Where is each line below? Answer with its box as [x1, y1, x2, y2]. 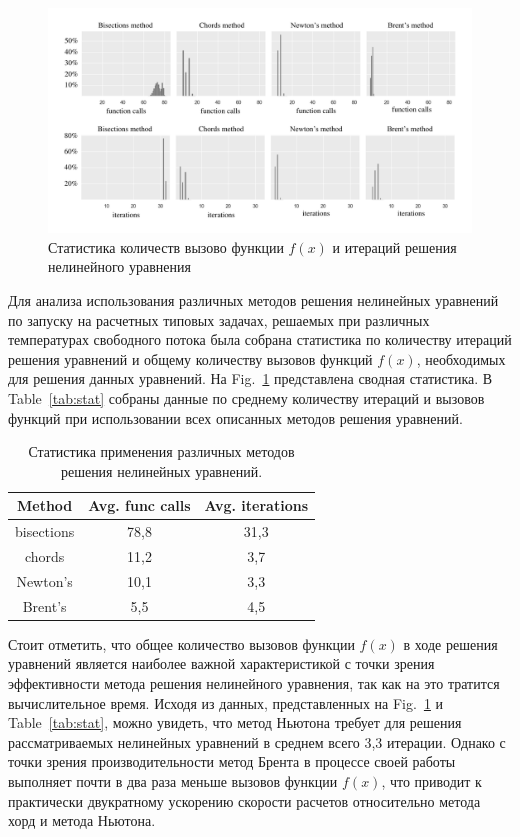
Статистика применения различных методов [28, 441, 295, 462]
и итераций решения [332, 236, 457, 257]
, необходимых [416, 348, 506, 369]
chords [24, 546, 65, 567]
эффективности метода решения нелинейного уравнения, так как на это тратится [8, 673, 500, 694]
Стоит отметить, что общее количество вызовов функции [8, 633, 355, 654]
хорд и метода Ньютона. [8, 810, 156, 831]
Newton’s [16, 570, 73, 591]
